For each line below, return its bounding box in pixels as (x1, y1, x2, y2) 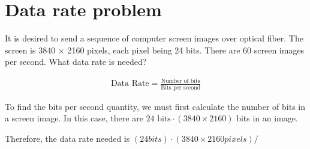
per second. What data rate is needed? (5, 55, 147, 68)
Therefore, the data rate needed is (5, 132, 130, 144)
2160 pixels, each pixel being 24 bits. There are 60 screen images (67, 43, 305, 56)
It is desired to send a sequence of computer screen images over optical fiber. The (5, 32, 303, 44)
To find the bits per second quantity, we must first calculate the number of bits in (5, 100, 306, 112)
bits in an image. (236, 112, 298, 124)
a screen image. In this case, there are (5, 112, 143, 124)
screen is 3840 (5, 43, 56, 56)
